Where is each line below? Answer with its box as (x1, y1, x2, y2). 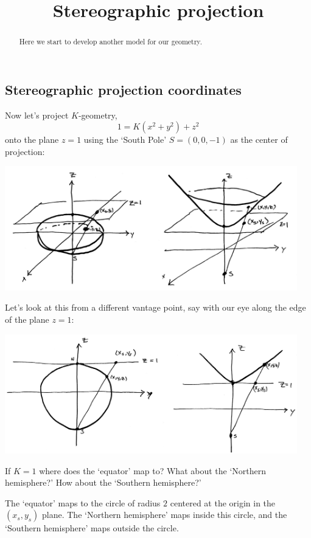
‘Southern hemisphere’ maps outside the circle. (5, 522, 179, 534)
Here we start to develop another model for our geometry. (19, 36, 202, 47)
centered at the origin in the (170, 496, 276, 509)
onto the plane (5, 133, 59, 146)
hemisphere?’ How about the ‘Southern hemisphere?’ (5, 476, 201, 489)
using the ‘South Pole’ (83, 133, 167, 146)
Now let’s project (5, 108, 69, 121)
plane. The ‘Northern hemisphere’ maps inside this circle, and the (42, 508, 287, 521)
